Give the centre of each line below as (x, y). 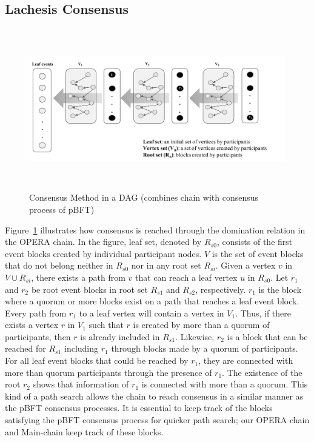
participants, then (38, 336)
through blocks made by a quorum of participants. (205, 348)
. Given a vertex (246, 265)
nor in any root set (166, 265)
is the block (280, 289)
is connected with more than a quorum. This (225, 384)
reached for (25, 348)
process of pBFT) (62, 209)
